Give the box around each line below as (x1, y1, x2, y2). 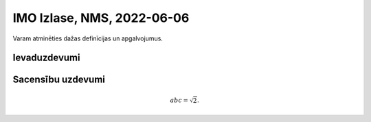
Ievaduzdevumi (12, 52, 80, 64)
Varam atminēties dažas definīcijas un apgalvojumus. (12, 34, 163, 42)
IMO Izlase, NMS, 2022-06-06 (12, 10, 190, 25)
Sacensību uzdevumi (12, 74, 106, 86)
